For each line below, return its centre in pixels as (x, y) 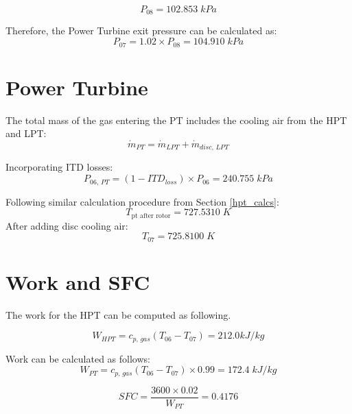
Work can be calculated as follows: (78, 358)
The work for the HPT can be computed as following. (118, 314)
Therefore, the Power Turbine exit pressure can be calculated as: (141, 31)
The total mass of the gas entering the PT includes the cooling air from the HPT (176, 120)
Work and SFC (78, 281)
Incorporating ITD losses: (59, 167)
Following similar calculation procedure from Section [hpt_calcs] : (142, 201)
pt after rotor (151, 216)
